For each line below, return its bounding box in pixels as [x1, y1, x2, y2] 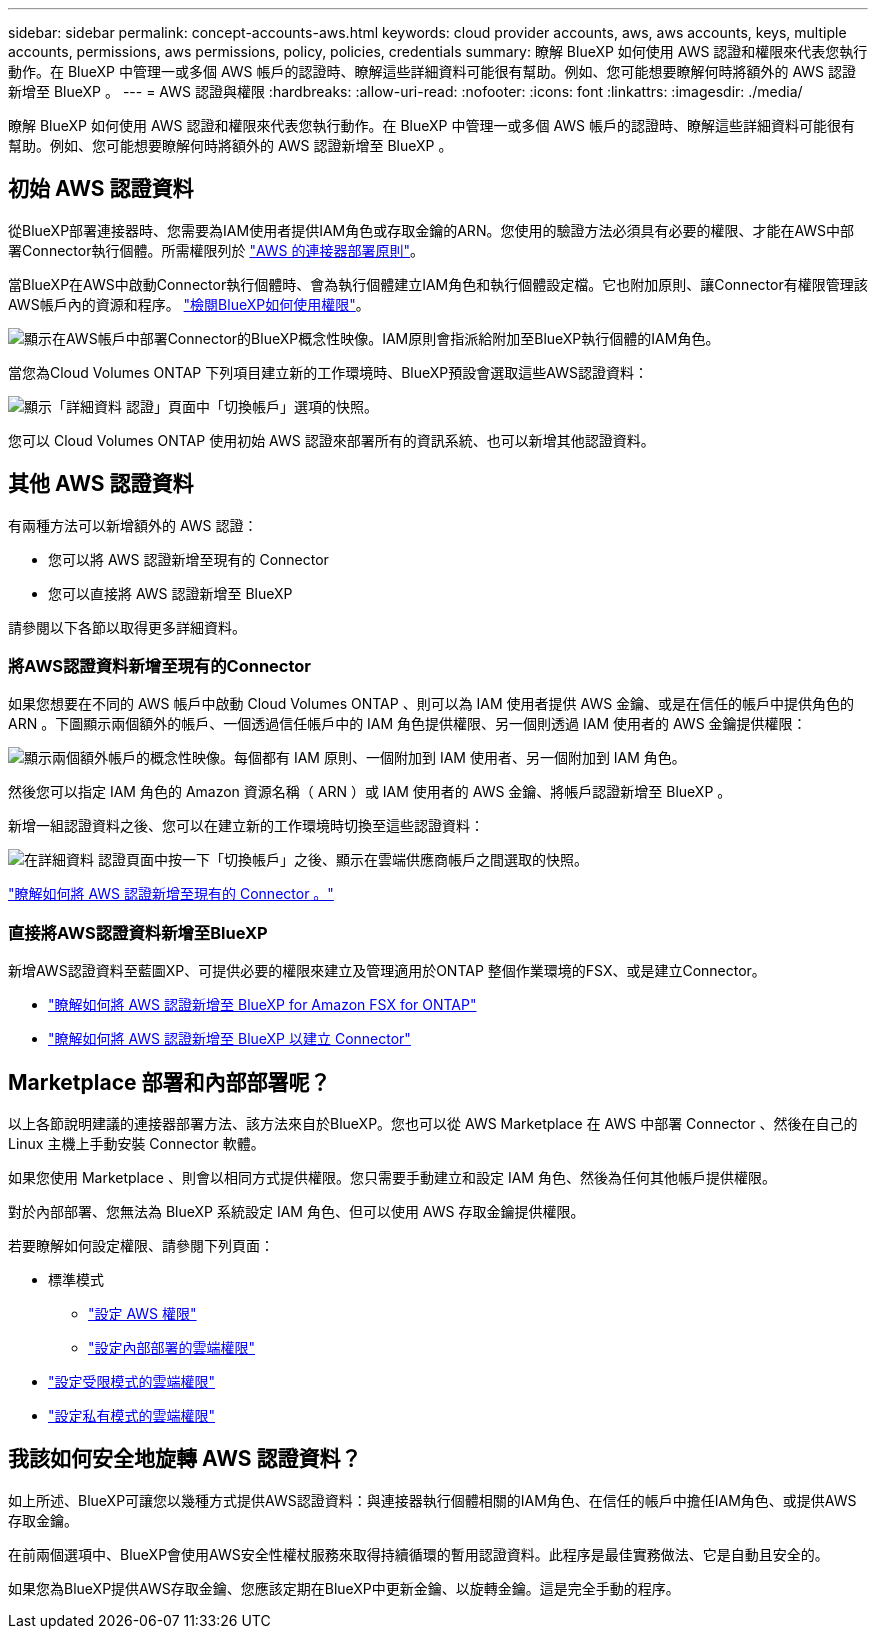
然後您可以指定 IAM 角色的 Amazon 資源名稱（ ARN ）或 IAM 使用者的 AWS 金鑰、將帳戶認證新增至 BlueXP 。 [8, 783, 732, 801]
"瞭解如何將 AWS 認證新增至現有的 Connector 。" [8, 885, 334, 903]
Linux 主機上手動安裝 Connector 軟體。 [8, 1135, 265, 1153]
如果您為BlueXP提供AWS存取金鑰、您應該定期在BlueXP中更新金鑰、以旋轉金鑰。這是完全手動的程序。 [8, 1579, 680, 1597]
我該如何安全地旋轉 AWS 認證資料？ [8, 1446, 362, 1472]
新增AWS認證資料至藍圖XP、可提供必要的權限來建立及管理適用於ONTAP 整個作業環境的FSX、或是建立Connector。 [8, 962, 766, 980]
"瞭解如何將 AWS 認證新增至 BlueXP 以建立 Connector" [48, 1030, 411, 1048]
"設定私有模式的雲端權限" [48, 1407, 216, 1425]
